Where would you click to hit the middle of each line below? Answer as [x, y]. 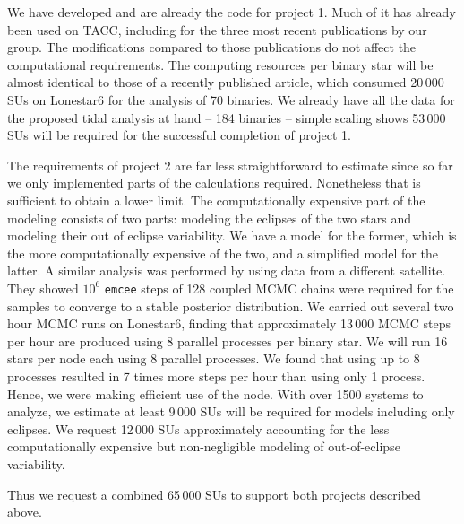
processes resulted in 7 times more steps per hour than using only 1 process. [216, 376]
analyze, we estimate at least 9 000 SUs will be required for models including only [231, 411]
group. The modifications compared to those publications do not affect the [212, 47]
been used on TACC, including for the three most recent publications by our [217, 29]
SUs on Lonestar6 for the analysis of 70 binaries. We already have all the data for [231, 99]
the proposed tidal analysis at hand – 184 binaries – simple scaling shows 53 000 [227, 117]
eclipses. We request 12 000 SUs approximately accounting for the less [198, 428]
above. [25, 512]
